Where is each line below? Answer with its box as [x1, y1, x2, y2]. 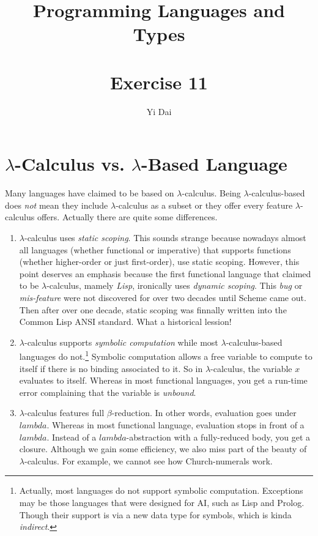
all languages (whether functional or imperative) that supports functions [19, 243, 291, 256]
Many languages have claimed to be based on [5, 187, 174, 199]
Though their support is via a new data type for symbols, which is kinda [19, 508, 292, 521]
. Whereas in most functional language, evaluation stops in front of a [46, 418, 305, 431]
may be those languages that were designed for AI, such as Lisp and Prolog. [19, 496, 305, 508]
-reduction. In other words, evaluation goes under [111, 406, 297, 419]
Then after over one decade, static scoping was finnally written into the [19, 303, 287, 316]
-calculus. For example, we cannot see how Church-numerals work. [24, 454, 273, 467]
